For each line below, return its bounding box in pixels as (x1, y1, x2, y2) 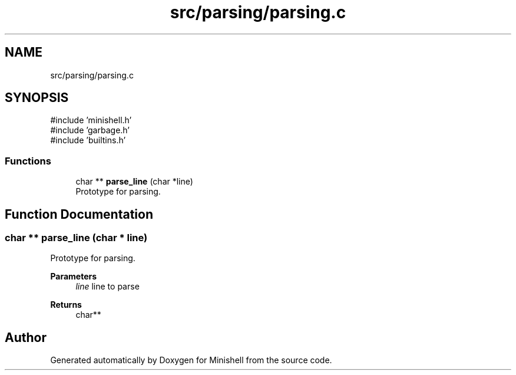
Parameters (50, 271, 97, 282)
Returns (50, 300, 82, 310)
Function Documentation (5, 206, 153, 222)
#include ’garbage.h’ (50, 125, 130, 136)
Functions (5, 154, 51, 167)
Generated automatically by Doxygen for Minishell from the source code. (50, 355, 332, 366)
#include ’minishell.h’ (50, 115, 132, 126)
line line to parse (75, 281, 140, 292)
